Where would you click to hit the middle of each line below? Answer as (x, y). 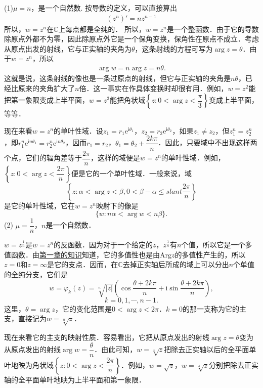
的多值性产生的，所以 (210, 254)
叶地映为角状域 (29, 364)
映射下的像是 (117, 205)
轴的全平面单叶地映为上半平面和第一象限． (75, 379)
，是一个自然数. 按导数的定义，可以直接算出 (104, 8)
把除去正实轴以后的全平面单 (210, 349)
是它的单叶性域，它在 (39, 205)
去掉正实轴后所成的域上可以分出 (176, 264)
